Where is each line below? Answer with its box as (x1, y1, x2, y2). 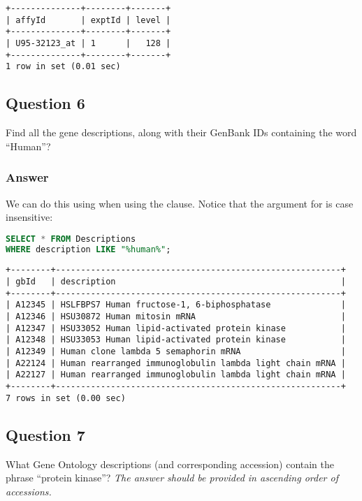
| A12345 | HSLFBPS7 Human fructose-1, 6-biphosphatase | (6, 300, 346, 310)
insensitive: (6, 210, 53, 224)
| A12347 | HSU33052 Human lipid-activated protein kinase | (6, 323, 346, 333)
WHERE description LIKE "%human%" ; (6, 244, 171, 254)
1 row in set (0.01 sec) (6, 61, 121, 72)
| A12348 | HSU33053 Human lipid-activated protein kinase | (6, 335, 346, 345)
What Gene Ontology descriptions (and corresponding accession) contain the (6, 456, 335, 471)
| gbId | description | (6, 277, 346, 287)
